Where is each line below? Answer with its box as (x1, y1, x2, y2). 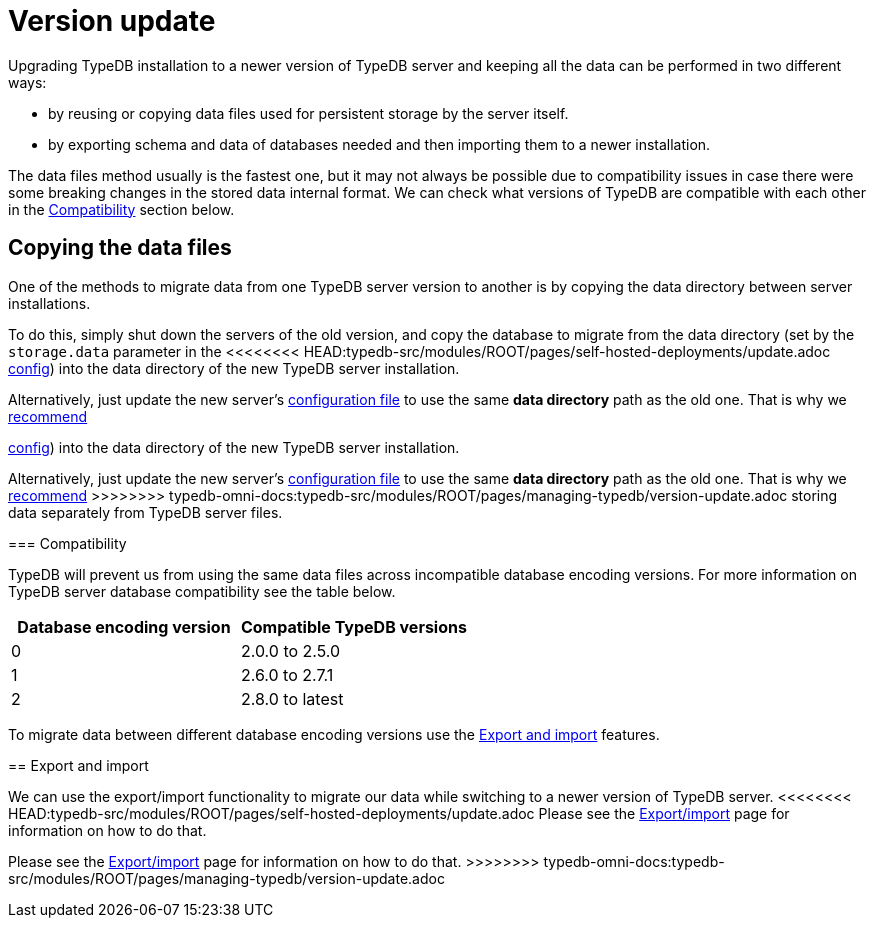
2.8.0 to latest (240, 688, 344, 709)
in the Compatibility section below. (8, 200, 235, 218)
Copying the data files (8, 235, 232, 261)
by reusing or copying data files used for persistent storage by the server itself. (48, 104, 569, 122)
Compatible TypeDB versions (240, 616, 467, 637)
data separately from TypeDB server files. (8, 503, 283, 521)
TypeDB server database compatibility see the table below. (8, 582, 396, 600)
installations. (8, 294, 91, 312)
